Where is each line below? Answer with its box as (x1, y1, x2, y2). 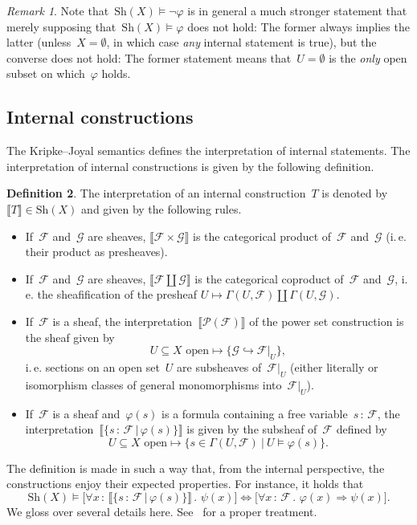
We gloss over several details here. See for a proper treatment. (6, 503, 317, 519)
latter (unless (6, 34, 72, 51)
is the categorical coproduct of (194, 270, 344, 287)
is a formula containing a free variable (161, 405, 348, 421)
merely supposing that (6, 18, 117, 35)
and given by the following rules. (81, 200, 242, 217)
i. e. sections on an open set (25, 358, 160, 375)
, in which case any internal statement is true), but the (106, 34, 377, 51)
